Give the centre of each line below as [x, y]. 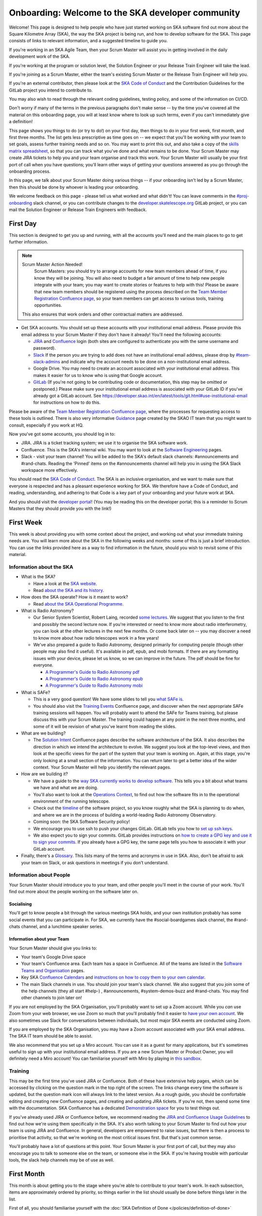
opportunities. [48, 305]
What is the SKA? [38, 577]
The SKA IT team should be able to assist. [51, 1036]
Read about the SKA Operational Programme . [78, 604]
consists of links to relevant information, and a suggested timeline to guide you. [88, 41]
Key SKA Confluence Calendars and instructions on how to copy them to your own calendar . [113, 977]
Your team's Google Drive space [53, 957]
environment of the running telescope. [72, 801]
